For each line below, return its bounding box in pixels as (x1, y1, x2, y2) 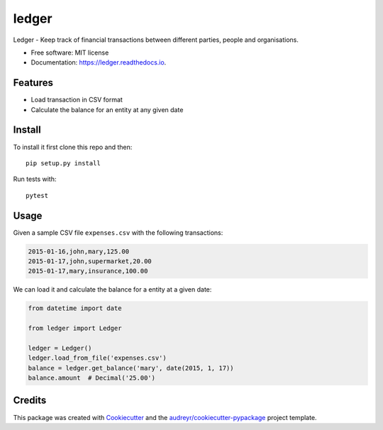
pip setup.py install (26, 159, 101, 167)
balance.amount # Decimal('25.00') (28, 374, 156, 382)
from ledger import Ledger (28, 324, 122, 333)
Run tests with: (13, 175, 57, 184)
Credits (13, 395, 47, 407)
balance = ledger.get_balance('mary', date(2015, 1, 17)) (28, 364, 234, 372)
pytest (26, 192, 49, 199)
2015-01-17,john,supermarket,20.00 (28, 257, 152, 265)
